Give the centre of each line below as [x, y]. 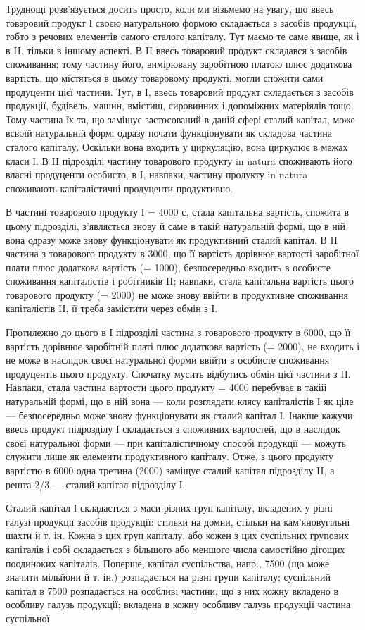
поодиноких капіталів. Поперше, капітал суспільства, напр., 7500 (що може [168, 563]
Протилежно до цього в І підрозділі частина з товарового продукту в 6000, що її [178, 332]
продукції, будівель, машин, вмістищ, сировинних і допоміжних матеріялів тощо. [180, 105]
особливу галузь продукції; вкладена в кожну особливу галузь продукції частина [178, 604]
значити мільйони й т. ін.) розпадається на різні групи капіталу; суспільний [168, 577]
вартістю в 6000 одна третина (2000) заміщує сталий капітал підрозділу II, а [170, 470]
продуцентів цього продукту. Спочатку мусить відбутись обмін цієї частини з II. [178, 373]
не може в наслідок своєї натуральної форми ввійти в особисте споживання [168, 360]
